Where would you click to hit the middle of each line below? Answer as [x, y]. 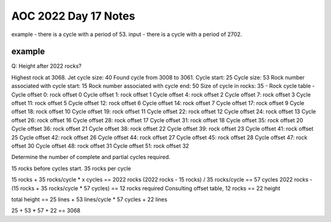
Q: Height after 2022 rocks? [47, 66]
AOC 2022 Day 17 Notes [73, 16]
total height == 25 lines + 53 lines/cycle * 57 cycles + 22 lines [89, 199]
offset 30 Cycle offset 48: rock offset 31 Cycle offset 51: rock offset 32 [100, 146]
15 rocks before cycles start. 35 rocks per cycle [71, 168]
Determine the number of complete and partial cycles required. [91, 157]
